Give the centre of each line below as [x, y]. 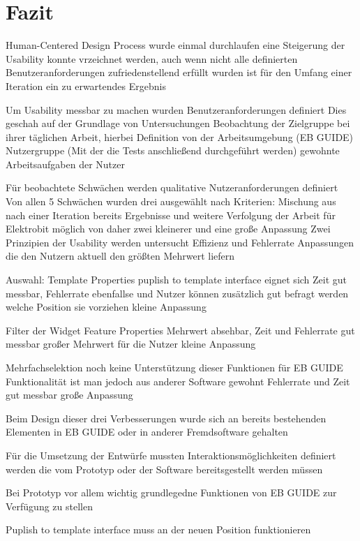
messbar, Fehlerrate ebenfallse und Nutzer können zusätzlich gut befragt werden [177, 293]
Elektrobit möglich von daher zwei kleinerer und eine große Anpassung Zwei [168, 229]
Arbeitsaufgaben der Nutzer [65, 164]
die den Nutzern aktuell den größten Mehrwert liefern [120, 256]
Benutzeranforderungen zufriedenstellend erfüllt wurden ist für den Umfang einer [179, 72]
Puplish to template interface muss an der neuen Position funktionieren [158, 529]
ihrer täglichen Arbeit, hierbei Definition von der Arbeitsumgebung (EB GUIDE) [180, 136]
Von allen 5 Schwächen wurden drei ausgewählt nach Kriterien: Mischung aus [171, 201]
